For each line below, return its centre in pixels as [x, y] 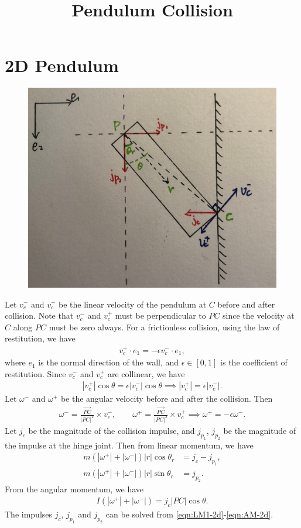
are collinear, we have [146, 373]
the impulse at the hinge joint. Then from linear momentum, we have [129, 445]
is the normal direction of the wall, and [109, 362]
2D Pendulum [62, 65]
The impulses [29, 514]
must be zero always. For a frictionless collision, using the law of [164, 327]
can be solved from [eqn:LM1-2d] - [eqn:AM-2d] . [189, 514]
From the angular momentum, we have [74, 489]
